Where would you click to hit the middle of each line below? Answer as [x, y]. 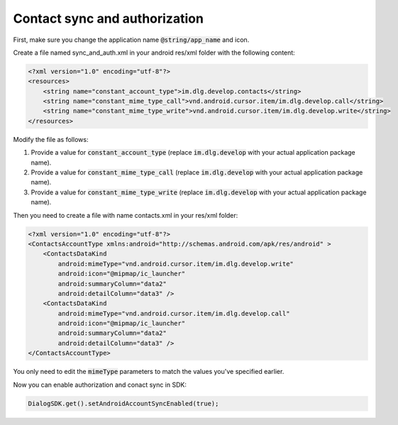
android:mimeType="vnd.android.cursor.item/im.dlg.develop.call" [174, 313]
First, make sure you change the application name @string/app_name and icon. [131, 40]
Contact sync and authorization [108, 18]
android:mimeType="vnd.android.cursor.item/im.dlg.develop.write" [176, 264]
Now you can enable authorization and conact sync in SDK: [100, 385]
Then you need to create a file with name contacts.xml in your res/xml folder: [126, 215]
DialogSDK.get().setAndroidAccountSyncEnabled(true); [123, 403]
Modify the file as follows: [51, 139]
